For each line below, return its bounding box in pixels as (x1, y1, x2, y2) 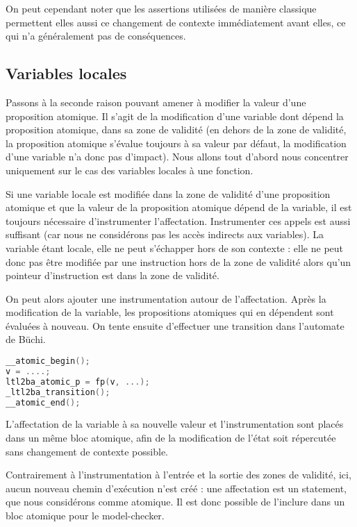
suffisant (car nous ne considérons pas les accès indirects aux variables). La (6, 227, 324, 242)
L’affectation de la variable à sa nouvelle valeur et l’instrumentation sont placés (6, 417, 344, 431)
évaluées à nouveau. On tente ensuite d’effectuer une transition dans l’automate (6, 318, 344, 333)
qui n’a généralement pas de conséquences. (6, 28, 186, 43)
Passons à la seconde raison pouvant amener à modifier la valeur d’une (6, 94, 306, 109)
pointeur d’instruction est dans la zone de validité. (6, 268, 219, 283)
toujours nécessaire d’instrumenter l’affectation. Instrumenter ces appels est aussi (6, 213, 351, 228)
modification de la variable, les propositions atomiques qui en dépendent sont (6, 305, 334, 319)
